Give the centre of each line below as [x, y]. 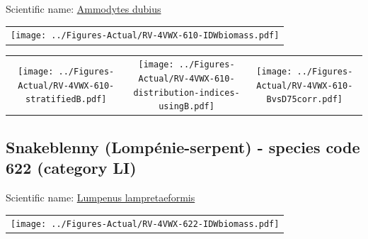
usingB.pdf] [186, 107]
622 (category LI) [71, 168]
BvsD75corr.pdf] [304, 100]
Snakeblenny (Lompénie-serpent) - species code [183, 146]
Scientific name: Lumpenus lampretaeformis [100, 197]
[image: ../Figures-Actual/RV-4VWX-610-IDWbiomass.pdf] [145, 36]
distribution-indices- [186, 93]
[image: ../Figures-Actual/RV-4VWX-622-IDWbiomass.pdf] [145, 224]
